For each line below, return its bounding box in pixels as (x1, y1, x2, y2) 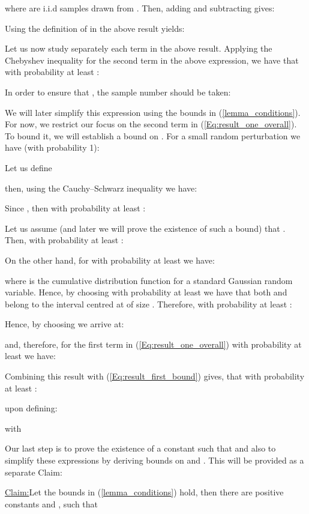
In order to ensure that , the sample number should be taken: (5, 85, 231, 98)
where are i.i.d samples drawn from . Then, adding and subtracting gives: (5, 2, 275, 14)
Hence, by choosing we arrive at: (5, 318, 124, 330)
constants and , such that (5, 497, 98, 510)
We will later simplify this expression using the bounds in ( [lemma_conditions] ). (5, 106, 301, 118)
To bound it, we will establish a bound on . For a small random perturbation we (5, 129, 301, 142)
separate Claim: (5, 465, 62, 478)
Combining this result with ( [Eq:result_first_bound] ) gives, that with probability (5, 370, 305, 382)
